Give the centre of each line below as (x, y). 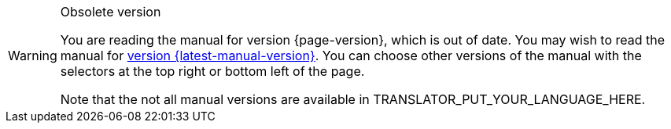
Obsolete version (111, 12)
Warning (33, 56)
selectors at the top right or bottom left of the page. (212, 71)
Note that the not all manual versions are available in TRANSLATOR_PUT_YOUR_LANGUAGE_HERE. (353, 99)
